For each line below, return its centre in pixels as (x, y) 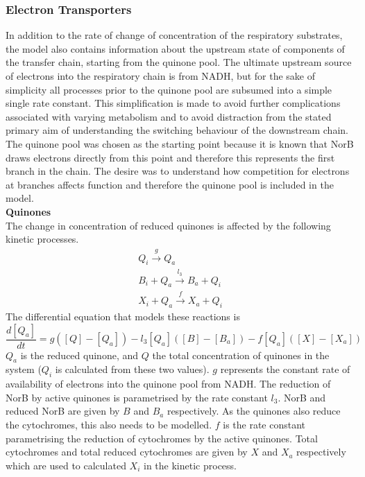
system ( (24, 369)
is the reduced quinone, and (79, 355)
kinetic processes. (42, 239)
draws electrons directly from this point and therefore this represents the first (170, 157)
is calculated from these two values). (132, 369)
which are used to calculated (66, 465)
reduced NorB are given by (63, 411)
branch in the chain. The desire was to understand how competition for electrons (178, 171)
